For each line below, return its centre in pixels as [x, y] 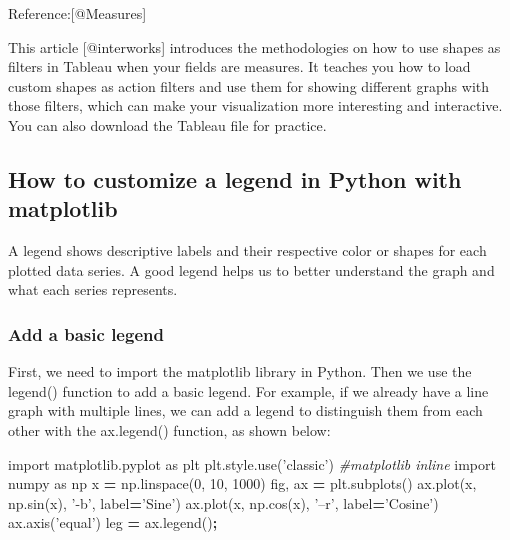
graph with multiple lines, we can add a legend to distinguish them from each [245, 410]
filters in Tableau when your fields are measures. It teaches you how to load [239, 66]
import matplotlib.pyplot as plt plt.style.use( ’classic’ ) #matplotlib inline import [252, 463]
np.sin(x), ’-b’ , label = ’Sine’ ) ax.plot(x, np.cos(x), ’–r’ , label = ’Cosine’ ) [223, 502]
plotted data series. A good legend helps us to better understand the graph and [251, 269]
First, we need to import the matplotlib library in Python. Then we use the [240, 371]
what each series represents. [93, 289]
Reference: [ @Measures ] [77, 13]
